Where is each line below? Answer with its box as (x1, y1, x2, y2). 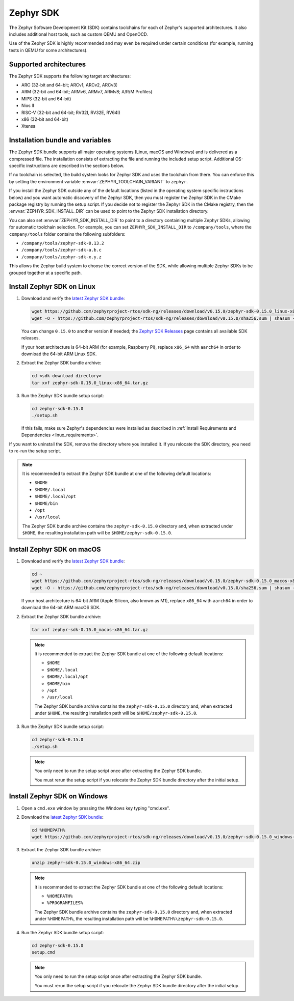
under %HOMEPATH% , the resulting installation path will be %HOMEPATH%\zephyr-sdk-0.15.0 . (34, 916, 223, 922)
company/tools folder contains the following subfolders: (9, 231, 126, 237)
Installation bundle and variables (9, 136, 111, 144)
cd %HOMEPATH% (31, 827, 66, 833)
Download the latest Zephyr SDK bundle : (21, 814, 104, 820)
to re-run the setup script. (9, 448, 61, 454)
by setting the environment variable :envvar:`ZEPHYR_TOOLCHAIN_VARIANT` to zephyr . (9, 178, 188, 184)
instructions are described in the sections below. (26, 163, 124, 169)
